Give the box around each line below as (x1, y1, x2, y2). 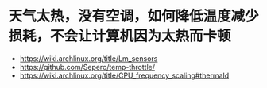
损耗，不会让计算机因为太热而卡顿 (8, 27, 232, 45)
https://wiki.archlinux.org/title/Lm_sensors (19, 53, 158, 63)
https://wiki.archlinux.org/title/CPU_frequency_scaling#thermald (19, 71, 229, 80)
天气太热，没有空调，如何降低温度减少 (8, 7, 260, 25)
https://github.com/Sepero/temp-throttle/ (19, 62, 156, 71)
